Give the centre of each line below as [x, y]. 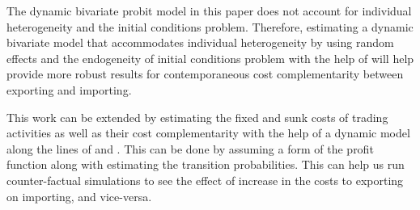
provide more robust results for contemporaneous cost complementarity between [205, 74]
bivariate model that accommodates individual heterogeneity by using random [200, 42]
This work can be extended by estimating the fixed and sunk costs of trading [197, 117]
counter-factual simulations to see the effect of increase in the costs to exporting [205, 180]
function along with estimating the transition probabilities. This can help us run [206, 164]
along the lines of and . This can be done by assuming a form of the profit [190, 148]
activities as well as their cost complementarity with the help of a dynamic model [208, 133]
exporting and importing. [69, 89]
